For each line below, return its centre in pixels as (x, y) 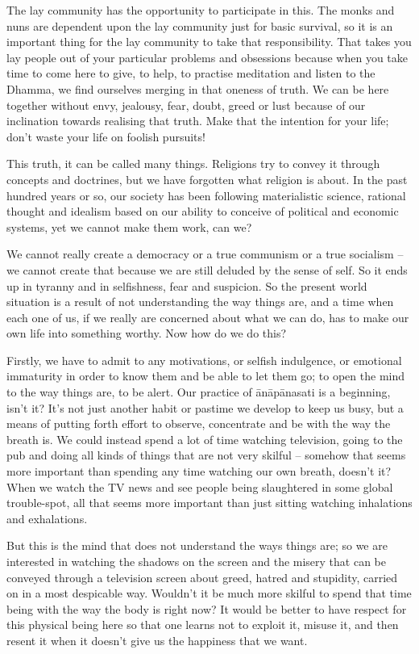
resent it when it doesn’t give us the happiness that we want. (157, 640)
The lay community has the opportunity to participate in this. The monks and (201, 10)
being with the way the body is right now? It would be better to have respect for (207, 608)
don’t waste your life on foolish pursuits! (106, 136)
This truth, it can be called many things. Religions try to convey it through (193, 163)
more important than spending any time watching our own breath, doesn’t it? (199, 471)
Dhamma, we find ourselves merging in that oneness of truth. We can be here (198, 88)
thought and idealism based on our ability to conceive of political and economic (203, 211)
